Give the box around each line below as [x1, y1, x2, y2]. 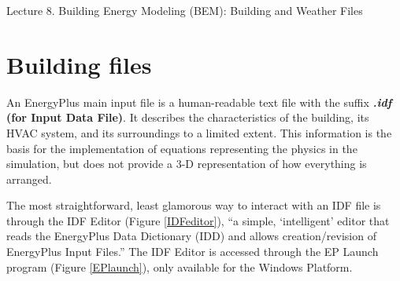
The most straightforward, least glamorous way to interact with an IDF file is [6, 197, 381, 213]
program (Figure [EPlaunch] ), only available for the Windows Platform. [6, 258, 353, 275]
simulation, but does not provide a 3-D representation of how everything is [6, 155, 367, 172]
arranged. [6, 170, 52, 187]
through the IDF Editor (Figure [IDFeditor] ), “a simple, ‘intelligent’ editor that [6, 212, 390, 228]
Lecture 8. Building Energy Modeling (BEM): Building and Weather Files [6, 2, 363, 18]
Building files [6, 48, 152, 80]
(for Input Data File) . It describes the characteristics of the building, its [6, 109, 369, 126]
